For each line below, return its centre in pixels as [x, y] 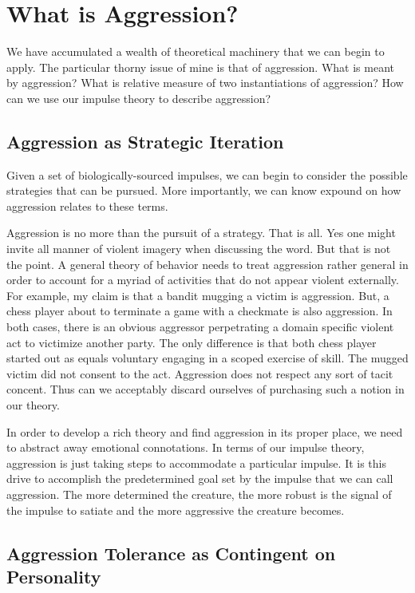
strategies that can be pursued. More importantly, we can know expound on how [204, 190]
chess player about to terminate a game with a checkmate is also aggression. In [200, 311]
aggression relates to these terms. [87, 206]
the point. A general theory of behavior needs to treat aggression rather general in [207, 264]
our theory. [33, 405]
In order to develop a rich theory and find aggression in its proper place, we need [205, 431]
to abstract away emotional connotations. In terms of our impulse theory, [186, 447]
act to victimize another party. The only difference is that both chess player [192, 342]
